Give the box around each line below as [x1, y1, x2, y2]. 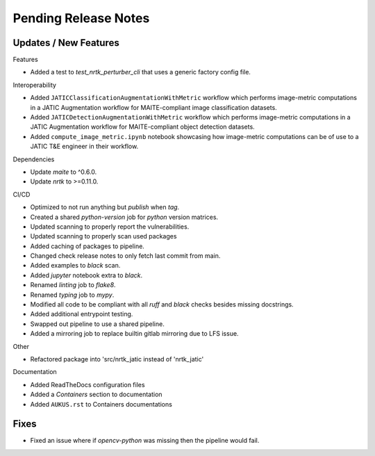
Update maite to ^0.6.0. [30, 168, 97, 176]
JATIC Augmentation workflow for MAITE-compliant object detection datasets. [30, 122, 255, 131]
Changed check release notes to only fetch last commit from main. [30, 252, 221, 260]
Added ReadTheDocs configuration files [30, 380, 145, 389]
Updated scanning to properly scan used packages [30, 232, 177, 241]
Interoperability [12, 81, 57, 89]
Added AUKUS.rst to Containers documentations [30, 400, 173, 408]
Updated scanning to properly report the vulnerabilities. [30, 222, 190, 231]
